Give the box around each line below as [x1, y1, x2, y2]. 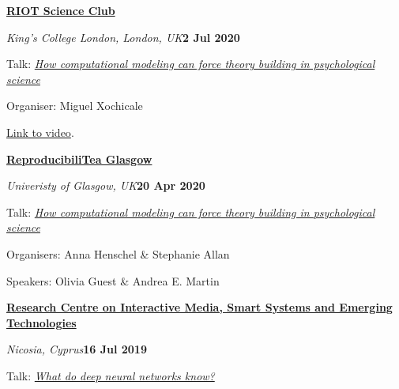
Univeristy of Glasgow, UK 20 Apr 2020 [6, 177, 205, 194]
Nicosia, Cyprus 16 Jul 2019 [6, 341, 147, 357]
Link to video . [6, 123, 74, 140]
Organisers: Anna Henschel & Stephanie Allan [6, 245, 230, 262]
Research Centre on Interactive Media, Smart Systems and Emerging [6, 299, 393, 315]
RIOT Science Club [6, 2, 115, 18]
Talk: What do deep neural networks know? [6, 367, 215, 383]
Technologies [6, 314, 77, 330]
